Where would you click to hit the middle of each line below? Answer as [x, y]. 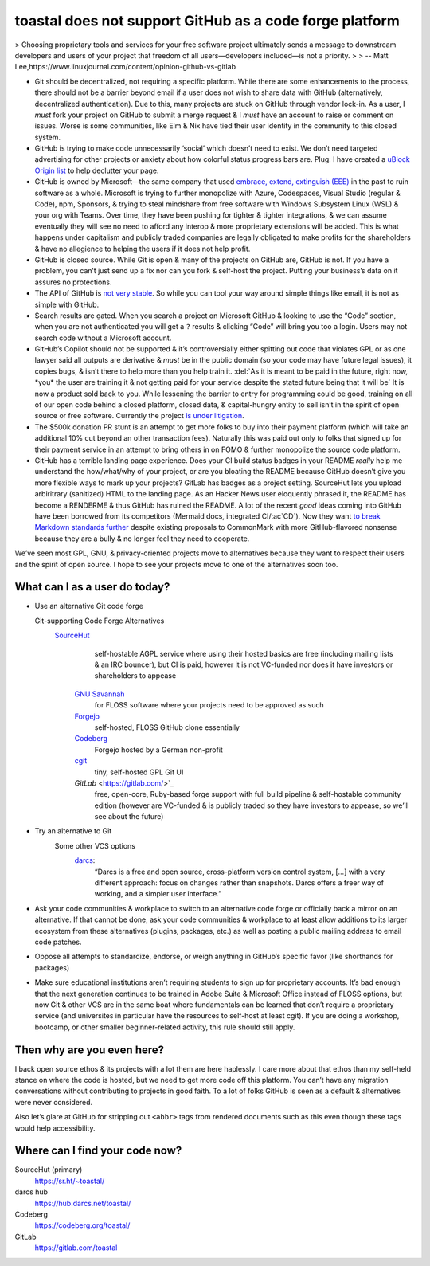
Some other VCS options [95, 845]
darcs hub [31, 1192]
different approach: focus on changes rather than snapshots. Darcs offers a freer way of [239, 883]
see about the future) [129, 817]
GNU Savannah [100, 694]
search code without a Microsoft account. [103, 338]
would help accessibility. [55, 1128]
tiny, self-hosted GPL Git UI [139, 772]
